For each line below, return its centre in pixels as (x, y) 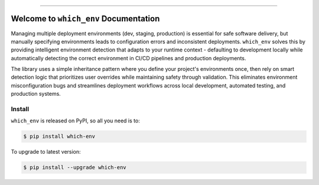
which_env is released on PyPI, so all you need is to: (75, 121)
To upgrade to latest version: (46, 152)
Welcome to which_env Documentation (85, 19)
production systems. (36, 94)
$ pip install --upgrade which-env (75, 168)
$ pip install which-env (59, 137)
